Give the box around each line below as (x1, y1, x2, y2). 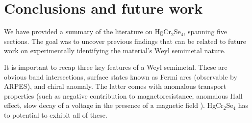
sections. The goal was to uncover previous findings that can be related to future (4, 36, 247, 46)
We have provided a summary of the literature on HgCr (4, 26, 171, 37)
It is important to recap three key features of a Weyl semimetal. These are (4, 61, 227, 72)
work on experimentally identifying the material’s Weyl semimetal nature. (4, 45, 226, 56)
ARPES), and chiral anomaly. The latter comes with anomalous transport (4, 81, 227, 91)
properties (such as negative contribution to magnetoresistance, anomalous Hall (4, 90, 243, 101)
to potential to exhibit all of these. (4, 109, 107, 120)
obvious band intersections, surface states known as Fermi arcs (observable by (4, 71, 237, 82)
